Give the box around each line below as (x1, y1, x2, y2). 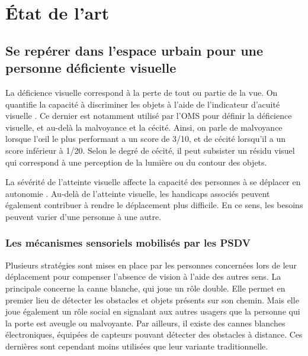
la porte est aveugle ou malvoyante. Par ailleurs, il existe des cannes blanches (5, 316, 285, 329)
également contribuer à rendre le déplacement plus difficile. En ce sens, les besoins (5, 199, 303, 211)
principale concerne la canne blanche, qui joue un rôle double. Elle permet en (5, 281, 285, 294)
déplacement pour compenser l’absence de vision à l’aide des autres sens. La (5, 270, 281, 283)
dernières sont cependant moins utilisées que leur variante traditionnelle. (5, 339, 268, 352)
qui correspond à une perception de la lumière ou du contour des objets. (5, 156, 267, 168)
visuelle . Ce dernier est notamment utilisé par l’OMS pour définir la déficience (5, 109, 292, 122)
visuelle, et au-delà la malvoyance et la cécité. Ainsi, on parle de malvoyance (5, 121, 283, 133)
